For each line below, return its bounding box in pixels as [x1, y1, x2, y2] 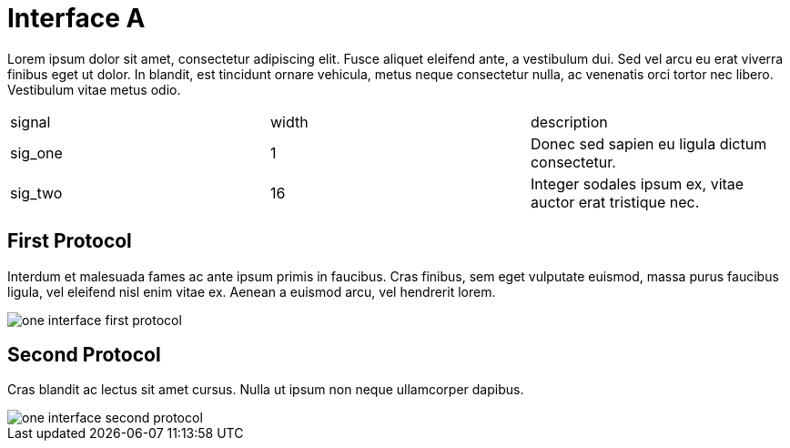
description [530, 112, 608, 131]
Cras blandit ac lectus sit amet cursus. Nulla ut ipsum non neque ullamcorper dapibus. [7, 382, 524, 398]
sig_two [10, 183, 63, 202]
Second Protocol [7, 343, 161, 367]
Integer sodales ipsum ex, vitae [530, 174, 744, 193]
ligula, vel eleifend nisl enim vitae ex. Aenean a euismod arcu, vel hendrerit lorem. [7, 283, 496, 300]
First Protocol [7, 229, 132, 253]
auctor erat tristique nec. [530, 192, 700, 211]
